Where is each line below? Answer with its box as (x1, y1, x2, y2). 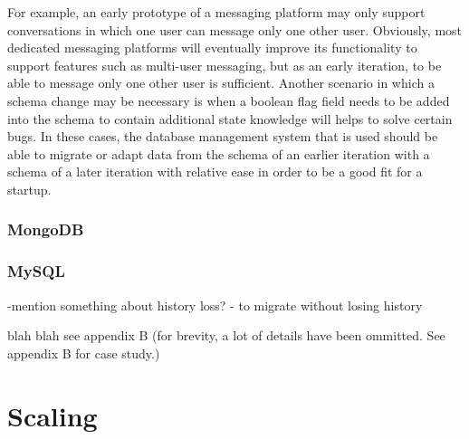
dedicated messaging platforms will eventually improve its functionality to (7, 38, 417, 57)
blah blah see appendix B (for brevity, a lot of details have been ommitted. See (7, 326, 445, 345)
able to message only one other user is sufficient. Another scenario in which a (7, 73, 435, 92)
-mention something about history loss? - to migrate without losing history (7, 295, 423, 314)
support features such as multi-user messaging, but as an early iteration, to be (7, 55, 442, 74)
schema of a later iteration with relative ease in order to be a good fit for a (7, 162, 423, 181)
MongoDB (7, 218, 84, 241)
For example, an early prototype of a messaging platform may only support (7, 3, 426, 21)
